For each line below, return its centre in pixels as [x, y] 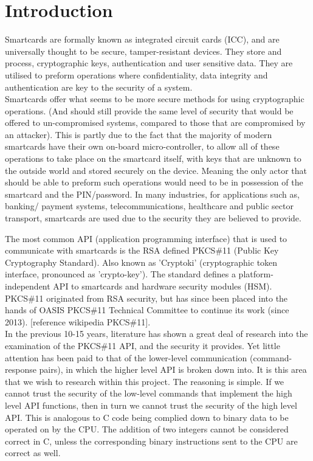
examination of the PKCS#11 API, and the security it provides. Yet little [143, 345]
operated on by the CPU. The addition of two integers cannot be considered [147, 429]
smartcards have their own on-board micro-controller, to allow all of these [142, 146]
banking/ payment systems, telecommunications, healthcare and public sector [149, 206]
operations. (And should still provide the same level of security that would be [149, 110]
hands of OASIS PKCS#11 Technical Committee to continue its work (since [147, 310]
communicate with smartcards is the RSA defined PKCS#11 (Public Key [142, 250]
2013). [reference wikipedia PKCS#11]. [78, 321]
